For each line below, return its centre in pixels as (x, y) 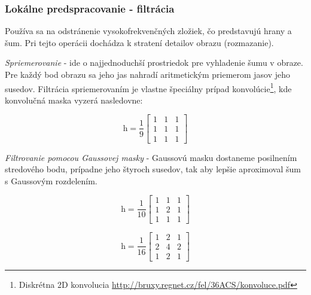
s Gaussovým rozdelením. (51, 180)
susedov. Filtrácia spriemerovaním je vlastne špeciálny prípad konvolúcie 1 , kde (148, 87)
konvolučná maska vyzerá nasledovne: (74, 100)
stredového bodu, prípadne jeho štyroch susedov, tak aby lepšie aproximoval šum (153, 169)
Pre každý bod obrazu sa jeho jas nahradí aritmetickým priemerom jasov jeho (148, 74)
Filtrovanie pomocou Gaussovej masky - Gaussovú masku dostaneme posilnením (151, 157)
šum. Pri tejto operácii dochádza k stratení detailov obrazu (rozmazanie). (139, 42)
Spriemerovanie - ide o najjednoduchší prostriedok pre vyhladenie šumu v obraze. (154, 63)
